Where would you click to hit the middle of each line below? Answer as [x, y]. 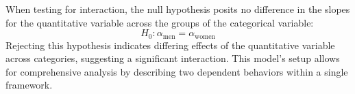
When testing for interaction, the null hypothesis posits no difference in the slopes [178, 9]
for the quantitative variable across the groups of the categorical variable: [160, 22]
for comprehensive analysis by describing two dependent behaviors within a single [177, 71]
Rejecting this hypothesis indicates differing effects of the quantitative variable [170, 45]
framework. [29, 85]
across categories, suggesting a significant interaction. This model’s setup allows [173, 58]
